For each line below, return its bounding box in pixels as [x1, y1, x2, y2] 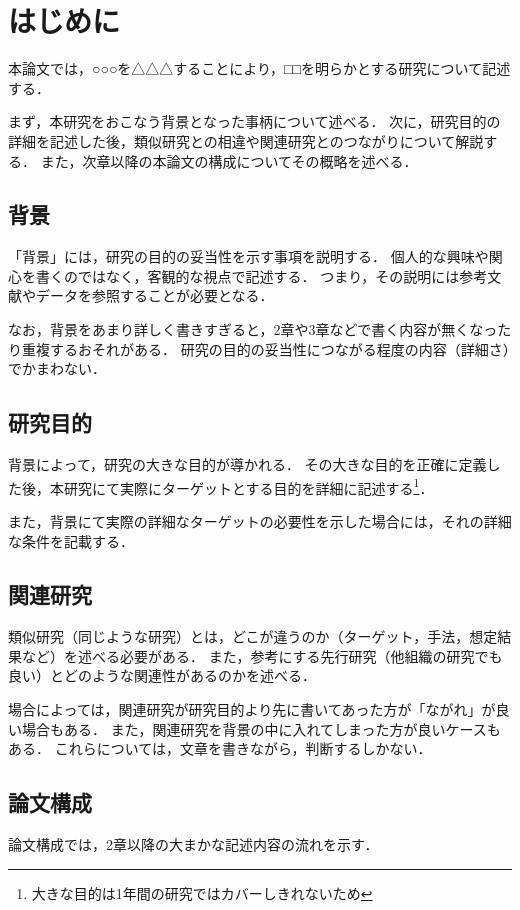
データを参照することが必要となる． [35, 285, 274, 306]
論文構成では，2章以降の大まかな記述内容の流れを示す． [8, 834, 379, 855]
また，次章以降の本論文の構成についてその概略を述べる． [40, 150, 418, 171]
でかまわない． [8, 358, 106, 379]
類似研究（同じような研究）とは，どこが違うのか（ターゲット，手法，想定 [8, 626, 498, 647]
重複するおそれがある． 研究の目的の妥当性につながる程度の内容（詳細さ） [21, 338, 510, 359]
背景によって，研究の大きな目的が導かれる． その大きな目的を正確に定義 [8, 454, 487, 475]
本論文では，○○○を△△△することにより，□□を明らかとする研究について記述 [8, 58, 511, 79]
